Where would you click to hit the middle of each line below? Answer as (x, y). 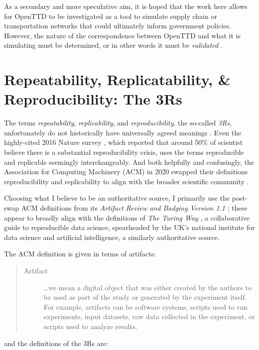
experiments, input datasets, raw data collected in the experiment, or (149, 316)
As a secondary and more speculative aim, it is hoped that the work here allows (126, 6)
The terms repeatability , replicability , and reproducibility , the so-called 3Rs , (118, 123)
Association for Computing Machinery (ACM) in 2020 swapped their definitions (126, 172)
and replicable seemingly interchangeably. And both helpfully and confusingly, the (129, 162)
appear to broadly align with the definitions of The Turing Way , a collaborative (127, 217)
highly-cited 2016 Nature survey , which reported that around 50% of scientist (124, 142)
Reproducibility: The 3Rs (93, 99)
